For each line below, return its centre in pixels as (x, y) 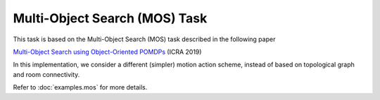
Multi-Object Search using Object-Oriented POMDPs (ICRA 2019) (107, 52)
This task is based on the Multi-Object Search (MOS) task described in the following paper (144, 39)
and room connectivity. (46, 74)
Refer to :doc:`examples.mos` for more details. (80, 87)
